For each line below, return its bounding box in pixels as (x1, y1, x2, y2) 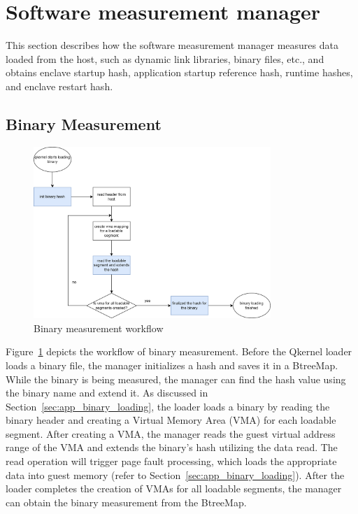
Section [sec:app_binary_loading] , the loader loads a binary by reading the (6, 399, 330, 413)
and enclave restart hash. (6, 78, 113, 93)
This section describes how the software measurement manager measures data (6, 38, 338, 52)
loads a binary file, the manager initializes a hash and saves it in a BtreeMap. (6, 357, 338, 372)
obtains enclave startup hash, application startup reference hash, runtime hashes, (6, 65, 353, 80)
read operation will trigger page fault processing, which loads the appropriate (6, 454, 337, 469)
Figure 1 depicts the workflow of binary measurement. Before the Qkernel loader (6, 344, 352, 359)
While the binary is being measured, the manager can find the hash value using (6, 371, 346, 386)
